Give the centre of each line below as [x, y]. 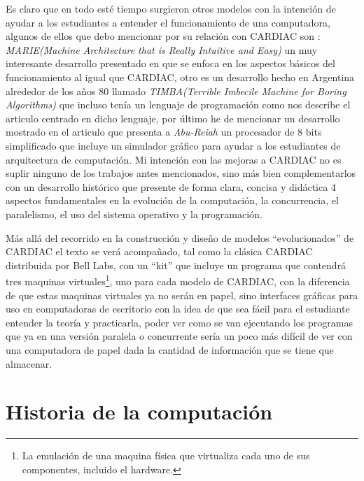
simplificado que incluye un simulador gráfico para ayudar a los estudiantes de [173, 145]
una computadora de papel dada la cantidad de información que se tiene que [170, 349]
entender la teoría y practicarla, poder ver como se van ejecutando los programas [179, 322]
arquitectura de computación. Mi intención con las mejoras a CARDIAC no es [174, 159]
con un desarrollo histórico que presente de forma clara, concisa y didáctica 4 [171, 186]
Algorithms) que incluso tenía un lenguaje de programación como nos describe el [178, 105]
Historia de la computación [139, 411]
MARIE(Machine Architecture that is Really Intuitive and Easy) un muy [162, 49]
